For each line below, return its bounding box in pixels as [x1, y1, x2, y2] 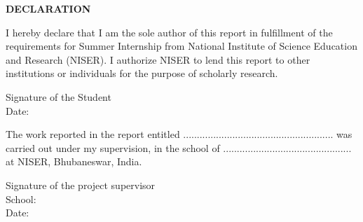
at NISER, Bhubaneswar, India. [6, 154, 142, 169]
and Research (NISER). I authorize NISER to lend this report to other [6, 52, 310, 67]
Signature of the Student [6, 89, 111, 104]
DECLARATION [6, 1, 91, 15]
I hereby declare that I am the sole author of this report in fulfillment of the [6, 25, 333, 39]
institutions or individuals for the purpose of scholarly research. [6, 66, 278, 81]
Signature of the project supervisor [6, 177, 156, 192]
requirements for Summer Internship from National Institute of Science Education [6, 39, 357, 53]
